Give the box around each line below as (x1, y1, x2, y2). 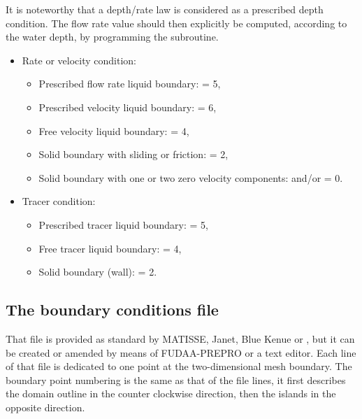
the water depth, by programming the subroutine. (6, 29, 219, 44)
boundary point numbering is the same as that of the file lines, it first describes (6, 372, 346, 387)
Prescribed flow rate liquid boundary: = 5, (38, 76, 221, 91)
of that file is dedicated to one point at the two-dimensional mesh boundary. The (6, 359, 352, 374)
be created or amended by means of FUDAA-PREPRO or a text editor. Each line (6, 345, 356, 360)
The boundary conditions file (6, 299, 219, 320)
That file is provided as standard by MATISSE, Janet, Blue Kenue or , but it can (6, 331, 355, 346)
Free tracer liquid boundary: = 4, (38, 241, 182, 255)
